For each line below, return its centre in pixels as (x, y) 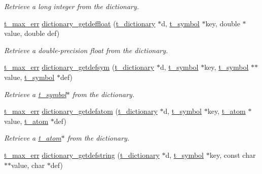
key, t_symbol (227, 67)
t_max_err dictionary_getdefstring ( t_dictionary (82, 155)
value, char (28, 165)
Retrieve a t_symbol (35, 94)
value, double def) (32, 33)
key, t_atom (227, 111)
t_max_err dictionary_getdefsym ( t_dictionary (79, 67)
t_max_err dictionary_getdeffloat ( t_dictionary (80, 23)
